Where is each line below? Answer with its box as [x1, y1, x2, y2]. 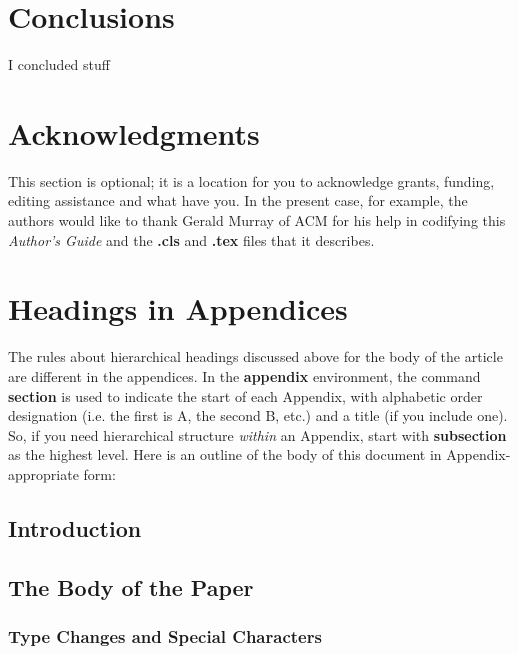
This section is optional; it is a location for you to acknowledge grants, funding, [8, 170, 495, 191]
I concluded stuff [8, 54, 110, 75]
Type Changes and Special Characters [8, 623, 322, 648]
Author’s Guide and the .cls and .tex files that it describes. [8, 229, 375, 250]
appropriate [8, 463, 79, 484]
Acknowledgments [8, 112, 260, 153]
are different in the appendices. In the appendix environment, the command [8, 365, 481, 386]
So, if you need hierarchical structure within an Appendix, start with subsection [8, 424, 507, 445]
